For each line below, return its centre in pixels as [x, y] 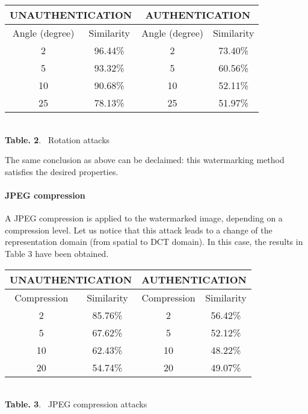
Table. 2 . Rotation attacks [57, 139]
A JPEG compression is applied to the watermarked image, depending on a [144, 218]
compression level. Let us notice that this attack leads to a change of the [139, 230]
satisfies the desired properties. [62, 171]
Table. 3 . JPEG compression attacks [76, 404]
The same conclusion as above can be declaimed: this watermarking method [145, 160]
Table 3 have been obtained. [57, 253]
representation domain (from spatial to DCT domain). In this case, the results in [154, 242]
